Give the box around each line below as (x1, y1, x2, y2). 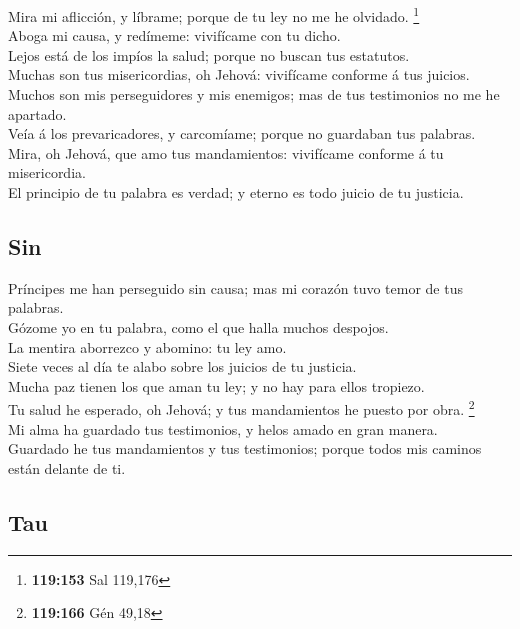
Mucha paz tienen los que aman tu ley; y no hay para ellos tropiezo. (8, 375, 425, 396)
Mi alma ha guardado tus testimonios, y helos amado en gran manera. (8, 418, 438, 439)
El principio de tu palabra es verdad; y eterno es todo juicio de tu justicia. (8, 182, 464, 202)
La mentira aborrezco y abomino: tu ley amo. (8, 336, 287, 357)
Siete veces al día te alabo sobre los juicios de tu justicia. (8, 356, 357, 377)
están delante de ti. (8, 457, 126, 478)
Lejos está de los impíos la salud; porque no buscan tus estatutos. (8, 44, 410, 65)
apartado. (8, 103, 67, 124)
